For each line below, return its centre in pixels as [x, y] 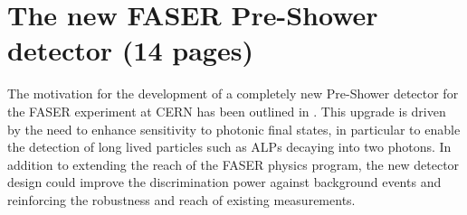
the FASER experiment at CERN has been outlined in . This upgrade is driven [227, 111]
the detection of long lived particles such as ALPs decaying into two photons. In [229, 147]
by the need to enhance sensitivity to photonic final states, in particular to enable [234, 129]
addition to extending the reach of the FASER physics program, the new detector [233, 164]
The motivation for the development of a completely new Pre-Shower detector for [233, 93]
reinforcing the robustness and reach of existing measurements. [181, 199]
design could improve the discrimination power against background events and [224, 182]
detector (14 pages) [130, 50]
